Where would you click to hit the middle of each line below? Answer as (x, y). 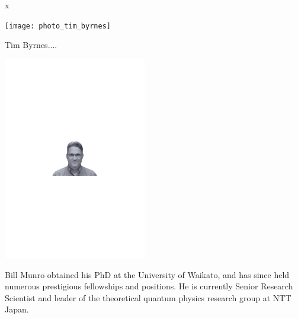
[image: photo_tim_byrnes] (58, 26)
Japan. (17, 309)
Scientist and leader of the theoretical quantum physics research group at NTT (148, 297)
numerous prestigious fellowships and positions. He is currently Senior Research (149, 286)
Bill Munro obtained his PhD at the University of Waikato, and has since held (147, 274)
